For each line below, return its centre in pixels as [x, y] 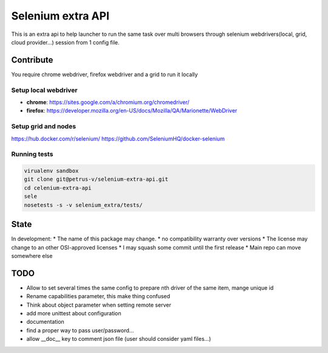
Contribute [32, 60]
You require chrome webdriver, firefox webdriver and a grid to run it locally [104, 74]
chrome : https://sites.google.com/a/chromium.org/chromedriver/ [108, 102]
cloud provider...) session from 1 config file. [65, 42]
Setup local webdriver [45, 90]
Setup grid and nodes [43, 127]
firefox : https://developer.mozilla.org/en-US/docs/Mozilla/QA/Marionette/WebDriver [132, 111]
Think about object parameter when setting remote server [99, 305]
